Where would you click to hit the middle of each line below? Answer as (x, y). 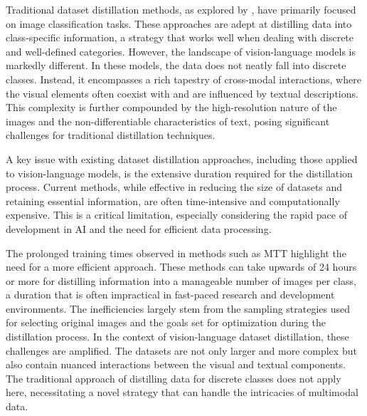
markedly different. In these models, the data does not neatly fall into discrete (176, 65)
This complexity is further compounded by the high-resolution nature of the (171, 107)
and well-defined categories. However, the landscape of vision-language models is (181, 51)
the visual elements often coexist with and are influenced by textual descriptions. (182, 93)
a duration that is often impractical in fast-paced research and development (170, 295)
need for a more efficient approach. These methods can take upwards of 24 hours (181, 267)
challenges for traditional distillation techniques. (111, 135)
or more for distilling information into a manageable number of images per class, (181, 280)
